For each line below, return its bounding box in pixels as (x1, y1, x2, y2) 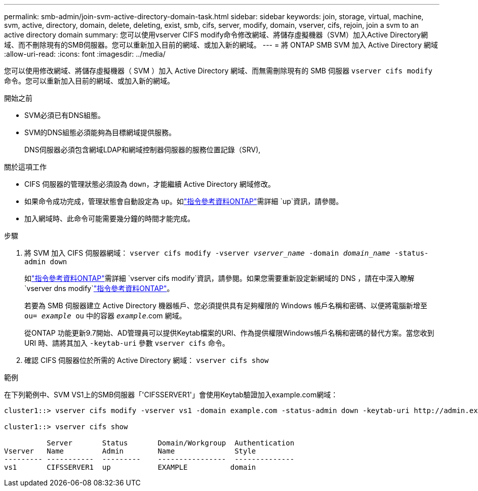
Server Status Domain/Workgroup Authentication (47, 439, 295, 447)
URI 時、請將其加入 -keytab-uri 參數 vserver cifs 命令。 (24, 339, 229, 347)
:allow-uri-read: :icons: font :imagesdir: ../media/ (4, 50, 166, 58)
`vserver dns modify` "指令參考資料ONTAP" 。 (24, 284, 174, 293)
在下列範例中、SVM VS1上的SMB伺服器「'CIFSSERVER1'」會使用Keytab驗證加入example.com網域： (4, 390, 338, 399)
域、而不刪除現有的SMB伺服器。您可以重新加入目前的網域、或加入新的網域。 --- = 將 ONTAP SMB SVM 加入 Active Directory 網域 (4, 40, 438, 49)
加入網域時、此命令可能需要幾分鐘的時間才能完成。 (24, 214, 194, 223)
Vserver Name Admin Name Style (4, 447, 256, 455)
